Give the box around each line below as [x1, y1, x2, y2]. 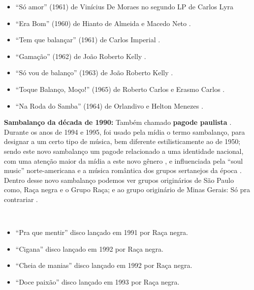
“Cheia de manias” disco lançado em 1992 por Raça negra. [15, 260, 192, 270]
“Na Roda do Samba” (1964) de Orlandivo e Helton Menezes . [15, 100, 203, 111]
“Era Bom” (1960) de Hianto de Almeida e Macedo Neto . [15, 18, 191, 28]
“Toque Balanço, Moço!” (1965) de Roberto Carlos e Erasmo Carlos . [15, 84, 225, 94]
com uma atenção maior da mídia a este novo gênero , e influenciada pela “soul [4, 155, 243, 166]
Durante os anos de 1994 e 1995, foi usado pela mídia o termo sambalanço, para [4, 126, 245, 137]
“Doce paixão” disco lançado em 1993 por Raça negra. [15, 276, 180, 287]
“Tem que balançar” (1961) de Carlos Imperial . [15, 34, 160, 45]
